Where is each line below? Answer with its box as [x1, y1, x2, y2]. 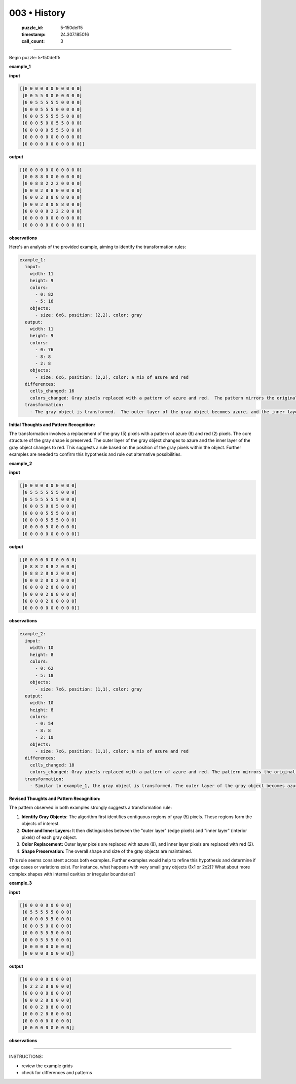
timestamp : [21, 31, 46, 37]
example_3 [9, 880, 32, 886]
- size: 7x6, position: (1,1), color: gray [35, 686, 142, 692]
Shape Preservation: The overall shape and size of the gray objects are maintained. [21, 848, 192, 854]
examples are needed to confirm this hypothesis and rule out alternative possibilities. [9, 451, 182, 457]
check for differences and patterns [21, 1070, 92, 1076]
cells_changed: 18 [30, 762, 74, 768]
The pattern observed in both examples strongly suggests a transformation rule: [9, 804, 172, 811]
